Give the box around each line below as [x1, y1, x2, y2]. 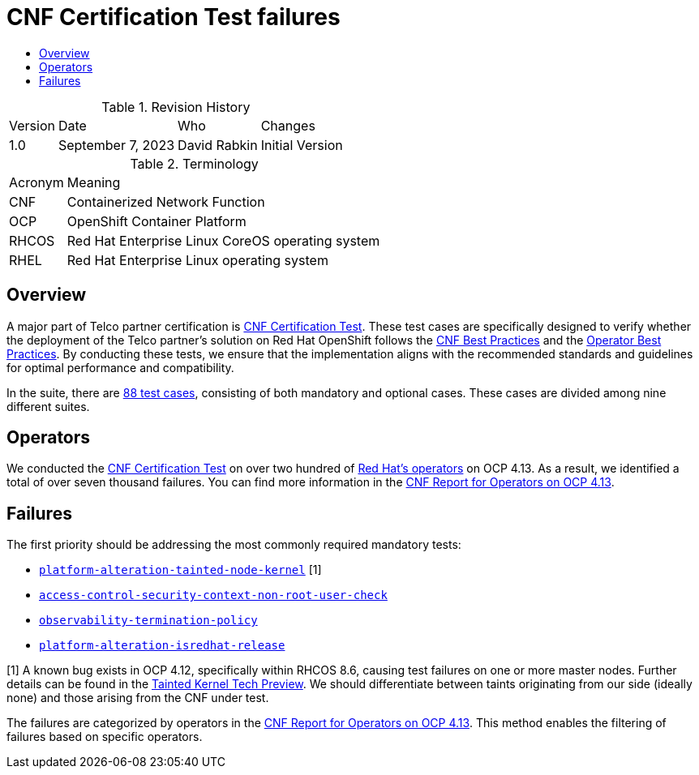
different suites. [6, 399, 90, 413]
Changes [260, 117, 315, 134]
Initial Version [260, 136, 343, 153]
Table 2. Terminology [130, 155, 259, 172]
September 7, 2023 [58, 136, 175, 153]
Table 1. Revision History [101, 98, 251, 115]
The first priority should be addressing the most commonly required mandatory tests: [6, 537, 461, 552]
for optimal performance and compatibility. [6, 360, 234, 375]
